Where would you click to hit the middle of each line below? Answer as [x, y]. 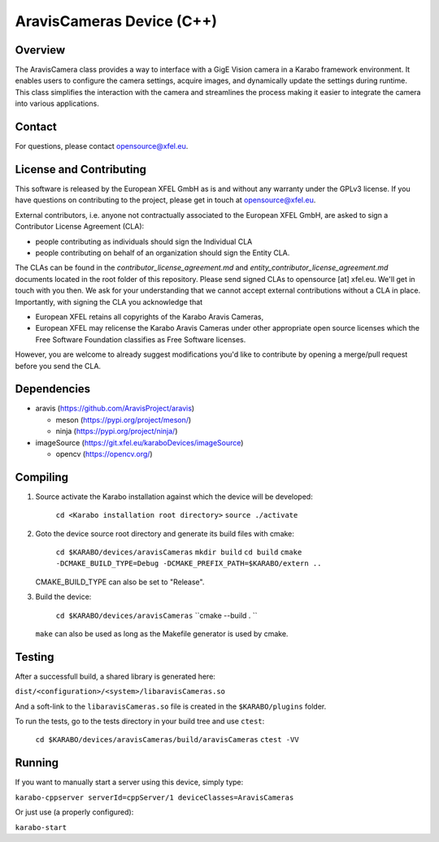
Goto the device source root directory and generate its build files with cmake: [165, 533]
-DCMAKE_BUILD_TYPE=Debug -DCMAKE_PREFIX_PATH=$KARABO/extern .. [189, 564]
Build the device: [63, 597]
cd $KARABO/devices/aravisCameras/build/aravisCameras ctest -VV [167, 740]
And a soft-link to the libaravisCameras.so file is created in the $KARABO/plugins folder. [171, 706]
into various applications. [57, 104]
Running [37, 763]
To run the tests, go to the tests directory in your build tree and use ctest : [140, 721]
